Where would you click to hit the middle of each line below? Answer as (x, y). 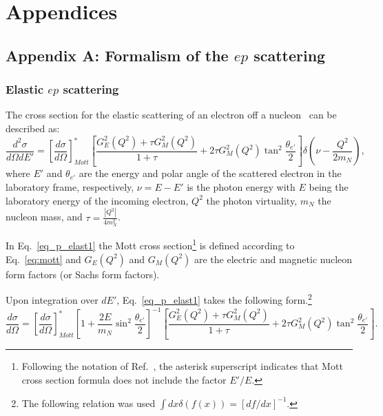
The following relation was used (89, 403)
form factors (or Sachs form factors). (83, 274)
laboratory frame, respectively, (70, 187)
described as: (33, 128)
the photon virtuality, (252, 200)
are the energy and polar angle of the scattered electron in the (210, 173)
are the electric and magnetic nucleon (273, 259)
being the (329, 187)
